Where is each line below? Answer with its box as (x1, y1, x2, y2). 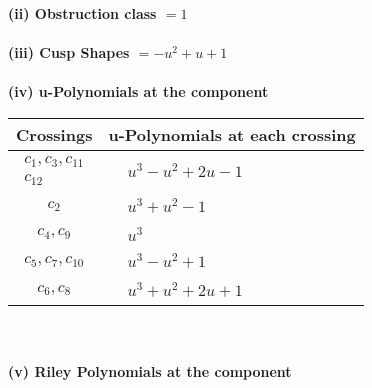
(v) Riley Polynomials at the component (8, 360, 292, 381)
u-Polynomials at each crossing (108, 122, 356, 146)
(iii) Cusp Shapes (8, 42, 130, 63)
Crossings (16, 122, 93, 146)
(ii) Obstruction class (8, 3, 157, 23)
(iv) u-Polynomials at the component (8, 81, 269, 102)
